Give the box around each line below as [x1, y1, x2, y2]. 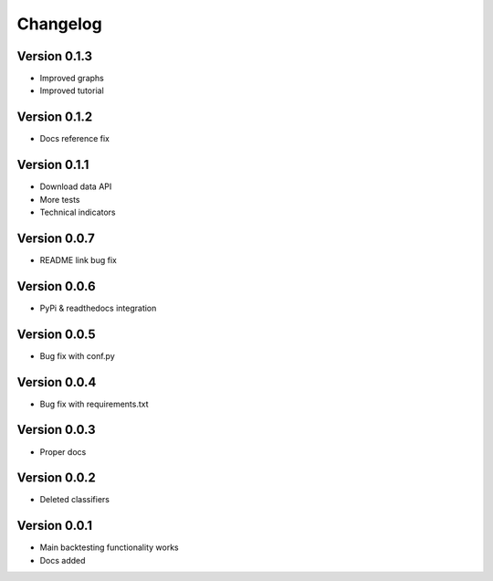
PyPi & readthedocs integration [39, 302, 157, 313]
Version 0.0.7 [16, 230, 96, 246]
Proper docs [39, 446, 87, 457]
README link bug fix [39, 254, 118, 265]
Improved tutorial [39, 85, 104, 96]
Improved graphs [39, 73, 104, 84]
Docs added [39, 555, 86, 565]
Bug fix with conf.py [39, 350, 116, 361]
